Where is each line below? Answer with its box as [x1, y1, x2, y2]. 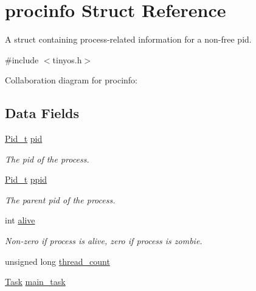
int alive [5, 214, 35, 226]
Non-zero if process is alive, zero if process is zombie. [5, 234, 202, 247]
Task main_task [5, 275, 66, 288]
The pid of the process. [5, 152, 89, 165]
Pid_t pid [5, 132, 43, 145]
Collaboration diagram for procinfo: [5, 74, 137, 86]
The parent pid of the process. [5, 193, 116, 206]
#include [5, 53, 39, 66]
